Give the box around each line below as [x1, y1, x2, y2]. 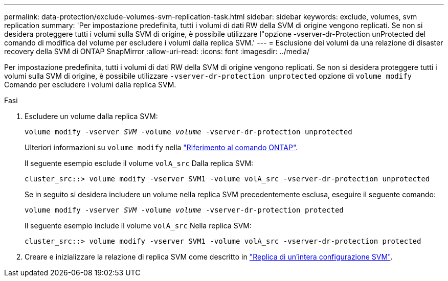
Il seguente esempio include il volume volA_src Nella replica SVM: [25, 221, 252, 230]
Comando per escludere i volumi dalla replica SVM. [4, 80, 176, 89]
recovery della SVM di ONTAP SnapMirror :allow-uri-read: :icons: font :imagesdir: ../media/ [4, 47, 309, 56]
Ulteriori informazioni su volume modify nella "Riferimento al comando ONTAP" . [25, 143, 298, 152]
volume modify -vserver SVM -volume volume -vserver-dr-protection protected [25, 206, 344, 214]
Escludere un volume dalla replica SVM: [25, 112, 158, 121]
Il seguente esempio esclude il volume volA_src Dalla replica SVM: [25, 159, 254, 168]
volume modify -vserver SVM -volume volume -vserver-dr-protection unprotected [25, 128, 352, 136]
